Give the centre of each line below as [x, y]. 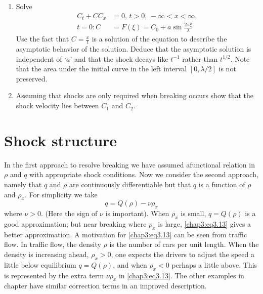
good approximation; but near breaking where [75, 223]
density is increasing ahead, [47, 254]
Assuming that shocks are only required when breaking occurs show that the [135, 95]
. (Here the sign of [69, 213]
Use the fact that [42, 39]
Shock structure [61, 140]
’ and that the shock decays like [119, 58]
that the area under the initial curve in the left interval [101, 69]
